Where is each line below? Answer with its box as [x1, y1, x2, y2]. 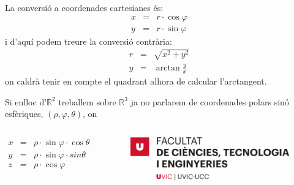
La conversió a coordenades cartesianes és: [5, 1, 164, 13]
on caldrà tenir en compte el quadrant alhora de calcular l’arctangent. [5, 75, 267, 87]
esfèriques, [5, 107, 43, 120]
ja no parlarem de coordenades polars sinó [130, 95, 289, 108]
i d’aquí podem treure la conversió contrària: [5, 34, 172, 47]
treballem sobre [58, 95, 116, 108]
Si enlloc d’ [5, 95, 47, 108]
